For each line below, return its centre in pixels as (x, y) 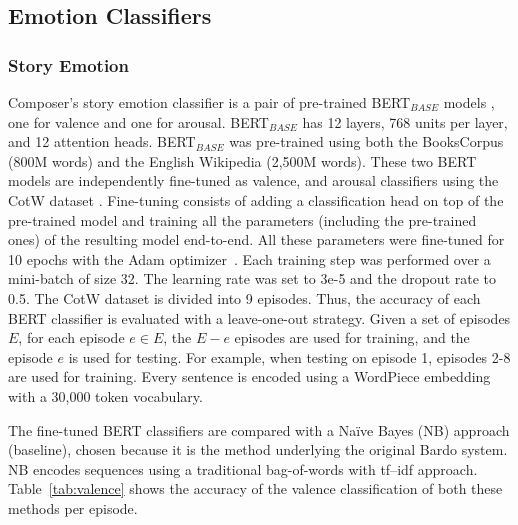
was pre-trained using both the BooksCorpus (366, 141)
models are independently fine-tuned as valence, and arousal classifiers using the (253, 180)
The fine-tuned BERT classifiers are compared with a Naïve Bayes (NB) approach (259, 429)
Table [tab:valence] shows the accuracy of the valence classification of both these (255, 488)
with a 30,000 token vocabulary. (105, 395)
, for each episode (71, 337)
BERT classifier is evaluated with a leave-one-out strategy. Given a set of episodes (259, 317)
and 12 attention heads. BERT (102, 141)
